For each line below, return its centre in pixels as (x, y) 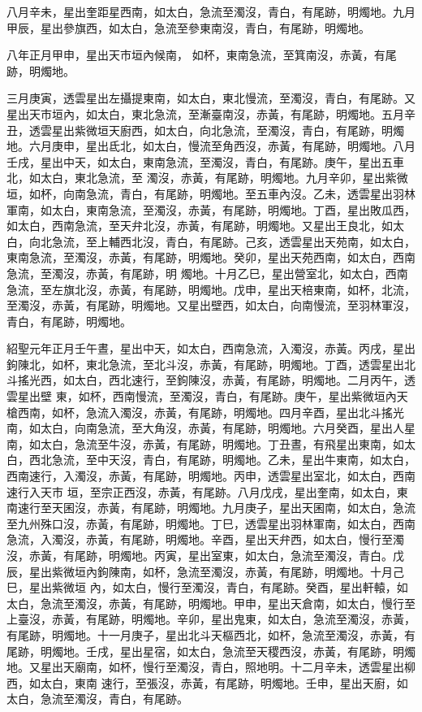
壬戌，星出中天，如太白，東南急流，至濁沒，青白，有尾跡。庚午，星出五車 (205, 161)
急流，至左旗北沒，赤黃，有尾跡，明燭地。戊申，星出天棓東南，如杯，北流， (211, 289)
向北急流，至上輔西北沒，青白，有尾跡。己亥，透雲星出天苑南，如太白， (222, 241)
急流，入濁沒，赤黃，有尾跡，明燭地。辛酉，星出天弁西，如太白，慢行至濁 (205, 539)
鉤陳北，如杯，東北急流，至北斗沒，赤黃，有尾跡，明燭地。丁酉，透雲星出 (205, 364)
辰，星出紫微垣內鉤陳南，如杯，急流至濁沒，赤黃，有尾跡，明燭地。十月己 (205, 571)
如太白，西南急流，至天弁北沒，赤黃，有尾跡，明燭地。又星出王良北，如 (200, 226)
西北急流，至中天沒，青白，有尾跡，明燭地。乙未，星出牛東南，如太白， (222, 460)
